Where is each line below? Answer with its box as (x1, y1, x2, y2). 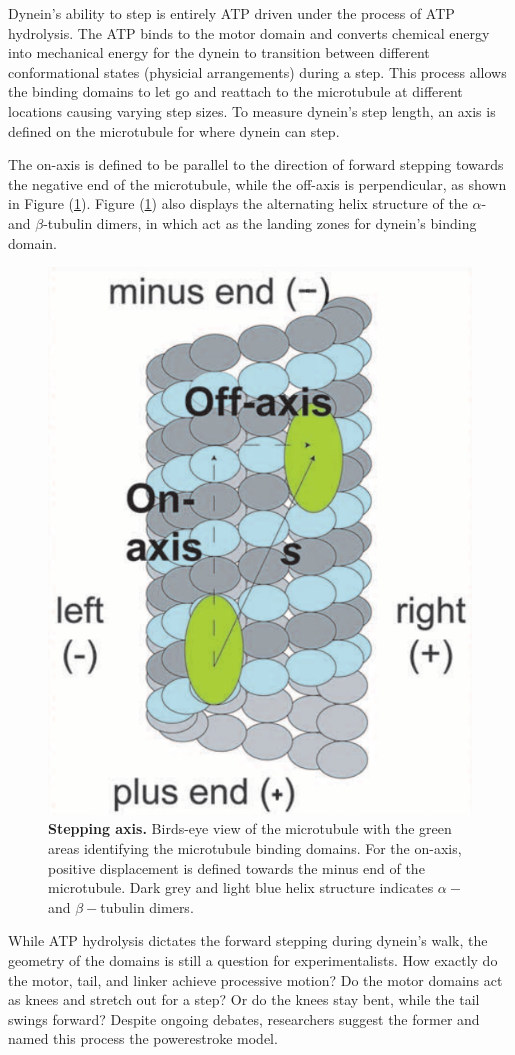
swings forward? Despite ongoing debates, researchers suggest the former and (8, 1008, 480, 1029)
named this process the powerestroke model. (8, 1028, 278, 1049)
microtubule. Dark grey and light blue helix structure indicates (48, 877, 434, 898)
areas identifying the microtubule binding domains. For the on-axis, (48, 838, 462, 859)
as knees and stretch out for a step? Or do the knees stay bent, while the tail (8, 989, 480, 1010)
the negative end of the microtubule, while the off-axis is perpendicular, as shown (8, 173, 507, 194)
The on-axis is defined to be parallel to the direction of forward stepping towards (8, 154, 504, 175)
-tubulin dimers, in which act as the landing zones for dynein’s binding (43, 212, 477, 233)
